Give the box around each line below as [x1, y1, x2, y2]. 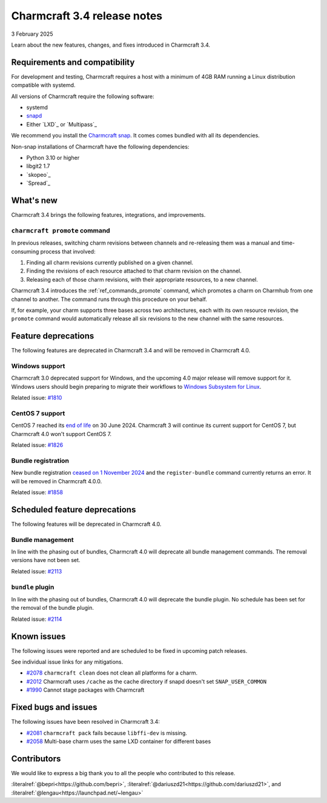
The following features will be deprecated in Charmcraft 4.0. [11, 520, 162, 527]
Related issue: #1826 [11, 441, 64, 449]
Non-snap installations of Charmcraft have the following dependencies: [11, 143, 190, 150]
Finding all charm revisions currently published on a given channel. [26, 259, 194, 266]
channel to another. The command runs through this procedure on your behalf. [11, 296, 207, 303]
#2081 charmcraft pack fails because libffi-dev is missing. [26, 729, 188, 736]
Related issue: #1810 [11, 394, 62, 401]
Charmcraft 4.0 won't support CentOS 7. [11, 430, 112, 437]
